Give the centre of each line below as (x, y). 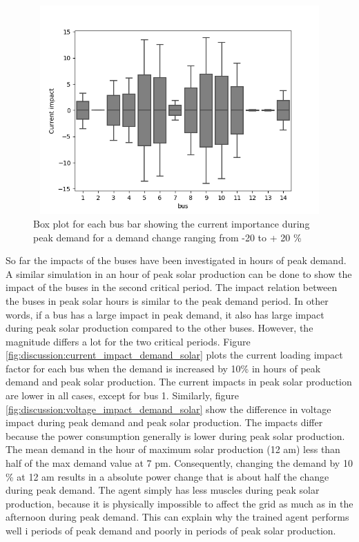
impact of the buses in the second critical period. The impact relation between (172, 287)
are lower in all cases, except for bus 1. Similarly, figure (122, 395)
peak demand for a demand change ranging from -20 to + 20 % (167, 237)
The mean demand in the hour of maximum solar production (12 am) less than (173, 449)
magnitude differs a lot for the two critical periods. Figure (128, 341)
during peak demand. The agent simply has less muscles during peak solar (163, 490)
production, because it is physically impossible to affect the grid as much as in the (179, 503)
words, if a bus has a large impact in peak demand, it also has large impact (165, 314)
